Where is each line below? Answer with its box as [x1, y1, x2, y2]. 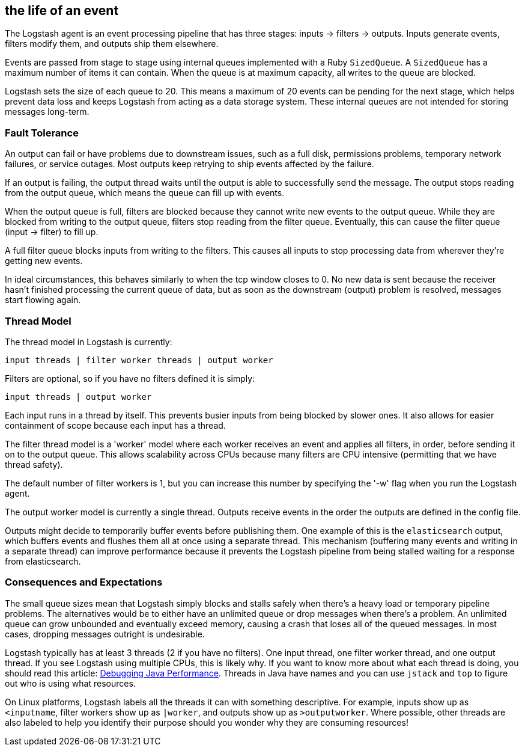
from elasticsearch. [5, 556, 81, 566]
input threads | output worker [5, 391, 152, 402]
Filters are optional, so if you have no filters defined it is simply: [5, 373, 255, 384]
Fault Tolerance [5, 126, 79, 139]
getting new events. [5, 256, 83, 266]
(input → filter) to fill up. [5, 227, 99, 238]
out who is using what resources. [5, 678, 136, 688]
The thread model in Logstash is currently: [5, 336, 172, 347]
